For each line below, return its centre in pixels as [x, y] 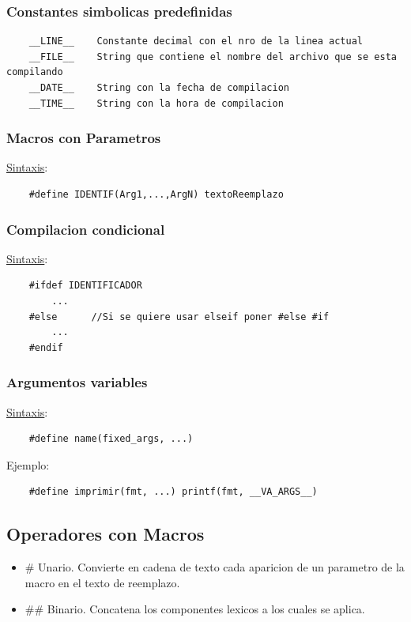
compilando [35, 72]
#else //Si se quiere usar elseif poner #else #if [179, 317]
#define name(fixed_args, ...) [111, 439]
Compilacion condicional [86, 229]
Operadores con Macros [106, 534]
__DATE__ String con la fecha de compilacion [159, 88]
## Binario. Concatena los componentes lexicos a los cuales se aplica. [195, 609]
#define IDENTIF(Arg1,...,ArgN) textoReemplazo [156, 194]
